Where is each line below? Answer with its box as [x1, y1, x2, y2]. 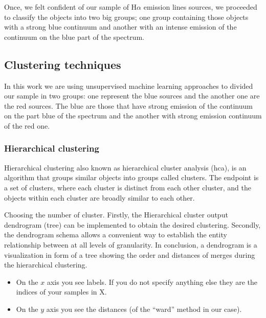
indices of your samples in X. [16, 286, 107, 297]
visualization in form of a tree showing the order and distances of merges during [4, 249, 255, 260]
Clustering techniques [4, 56, 121, 72]
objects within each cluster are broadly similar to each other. [4, 192, 195, 203]
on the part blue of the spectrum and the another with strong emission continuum [4, 110, 262, 121]
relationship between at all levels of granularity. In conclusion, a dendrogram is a [4, 239, 257, 250]
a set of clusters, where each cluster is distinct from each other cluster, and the [4, 182, 251, 192]
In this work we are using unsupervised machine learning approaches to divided [4, 80, 253, 91]
